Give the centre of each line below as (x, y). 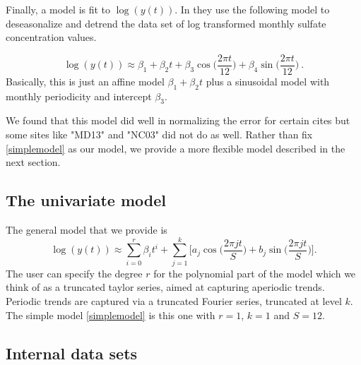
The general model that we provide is (87, 230)
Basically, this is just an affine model (85, 81)
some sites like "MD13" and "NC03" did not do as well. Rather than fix (159, 134)
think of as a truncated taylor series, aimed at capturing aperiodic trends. (165, 287)
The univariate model (86, 200)
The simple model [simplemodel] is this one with (111, 315)
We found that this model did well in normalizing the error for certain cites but (178, 120)
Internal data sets (72, 353)
